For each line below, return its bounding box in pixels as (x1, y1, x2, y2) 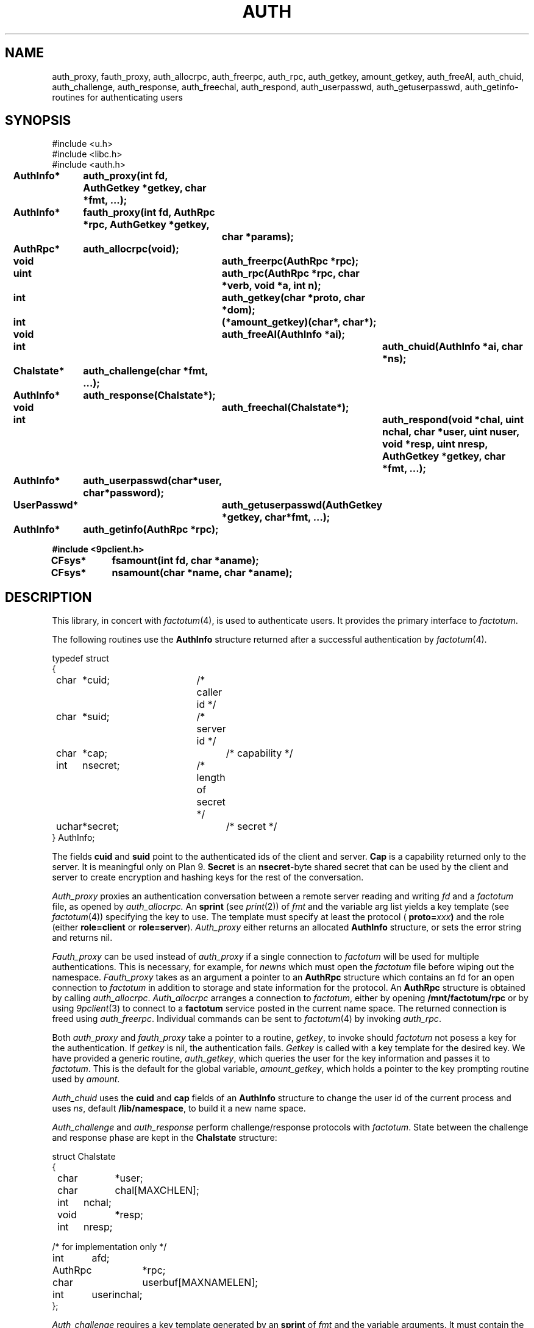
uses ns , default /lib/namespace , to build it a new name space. (52, 1103, 306, 1114)
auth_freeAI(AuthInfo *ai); (221, 328, 345, 341)
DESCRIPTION (5, 589, 92, 605)
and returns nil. (52, 932, 113, 943)
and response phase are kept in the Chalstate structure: (52, 1132, 277, 1143)
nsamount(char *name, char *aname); (112, 566, 293, 579)
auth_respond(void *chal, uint (382, 413, 524, 426)
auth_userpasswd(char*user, (83, 474, 222, 487)
